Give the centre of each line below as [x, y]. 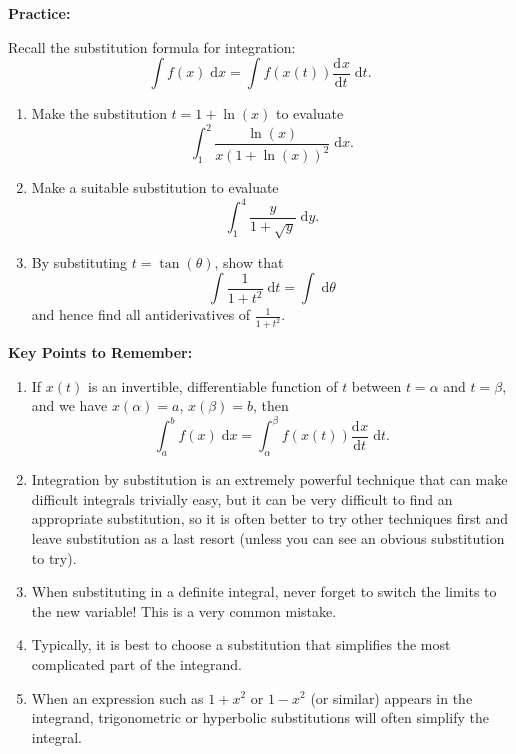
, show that [249, 261]
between [376, 385]
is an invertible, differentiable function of [213, 385]
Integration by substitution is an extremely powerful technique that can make [269, 479]
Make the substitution [99, 113]
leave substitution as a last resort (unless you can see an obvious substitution [268, 538]
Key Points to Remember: [100, 352]
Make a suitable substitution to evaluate [155, 187]
